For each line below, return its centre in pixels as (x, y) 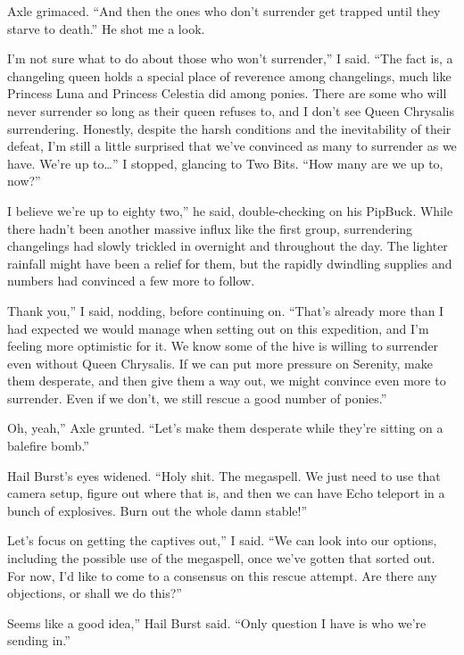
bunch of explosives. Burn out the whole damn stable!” (157, 510)
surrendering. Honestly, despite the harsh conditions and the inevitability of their (229, 128)
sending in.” (39, 640)
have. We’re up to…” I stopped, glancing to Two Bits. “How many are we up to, (225, 163)
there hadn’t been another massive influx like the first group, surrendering (210, 228)
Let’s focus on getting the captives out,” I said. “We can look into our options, (222, 540)
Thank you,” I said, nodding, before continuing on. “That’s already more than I (226, 310)
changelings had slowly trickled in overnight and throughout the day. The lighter (228, 246)
